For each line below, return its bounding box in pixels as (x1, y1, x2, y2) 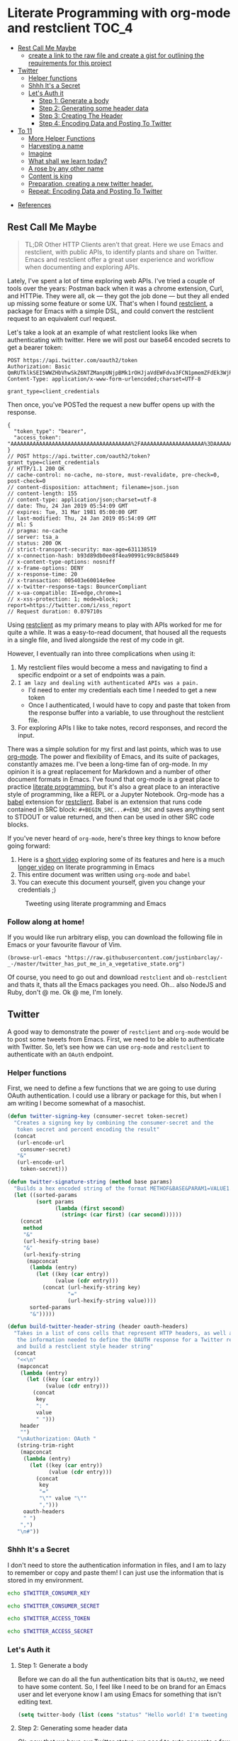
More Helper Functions (28, 133, 96, 143)
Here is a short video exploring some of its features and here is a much (17, 855, 225, 863)
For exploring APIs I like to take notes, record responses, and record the (17, 723, 228, 732)
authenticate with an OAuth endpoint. (7, 1049, 114, 1059)
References (17, 200, 52, 209)
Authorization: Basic (7, 363, 72, 370)
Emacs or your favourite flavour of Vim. (7, 941, 122, 949)
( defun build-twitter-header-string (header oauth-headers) (7, 1323, 189, 1331)
